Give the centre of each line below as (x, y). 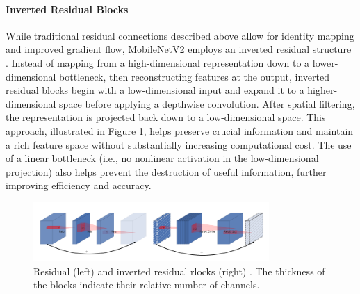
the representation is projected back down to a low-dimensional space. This (166, 117)
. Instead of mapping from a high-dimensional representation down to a (158, 62)
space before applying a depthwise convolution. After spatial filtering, (207, 103)
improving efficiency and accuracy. (79, 185)
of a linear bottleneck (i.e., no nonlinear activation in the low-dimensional (162, 158)
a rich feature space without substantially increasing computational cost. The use (179, 144)
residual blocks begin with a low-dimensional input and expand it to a (155, 90)
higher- (322, 90)
